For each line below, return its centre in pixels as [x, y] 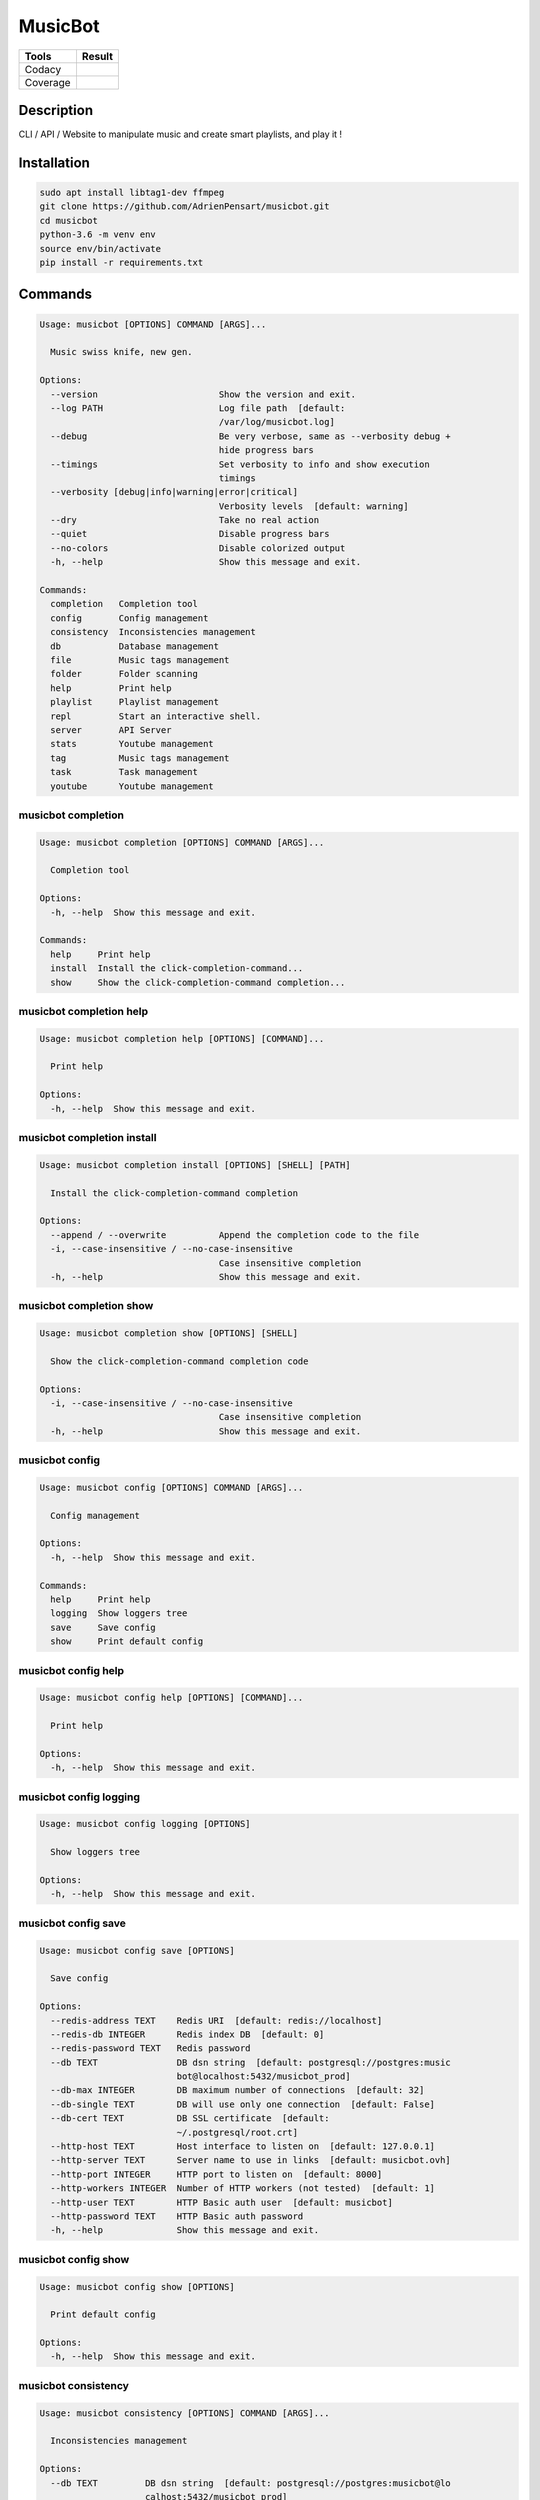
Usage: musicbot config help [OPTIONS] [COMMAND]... [171, 1698]
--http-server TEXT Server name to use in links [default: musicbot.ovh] [251, 2160]
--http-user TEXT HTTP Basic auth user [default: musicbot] [222, 2202]
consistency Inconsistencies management [153, 632]
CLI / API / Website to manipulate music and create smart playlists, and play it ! [180, 134]
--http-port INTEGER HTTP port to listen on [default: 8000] [216, 2174]
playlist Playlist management [135, 702]
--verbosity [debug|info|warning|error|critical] [174, 492]
